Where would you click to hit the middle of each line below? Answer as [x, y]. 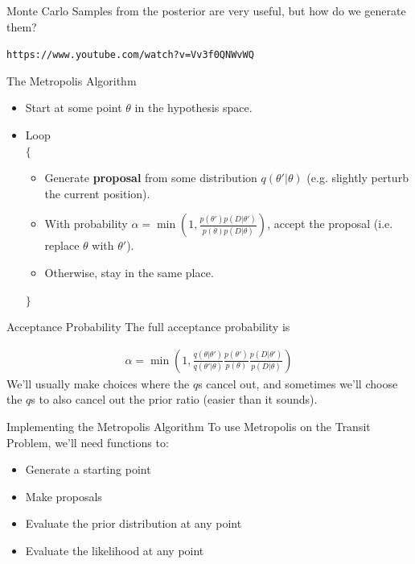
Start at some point [74, 108]
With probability [86, 224]
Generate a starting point [88, 469]
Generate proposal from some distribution [151, 178]
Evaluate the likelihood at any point [115, 550]
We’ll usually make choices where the [98, 383]
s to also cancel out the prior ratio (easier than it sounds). [174, 399]
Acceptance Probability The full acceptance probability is [148, 327]
